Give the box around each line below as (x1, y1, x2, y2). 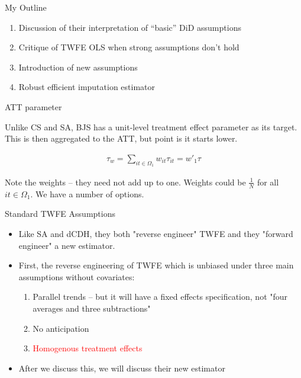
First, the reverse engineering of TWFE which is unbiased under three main (18, 259, 294, 271)
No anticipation (33, 322, 89, 334)
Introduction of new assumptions (18, 60, 138, 73)
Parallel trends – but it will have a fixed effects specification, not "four (33, 290, 288, 303)
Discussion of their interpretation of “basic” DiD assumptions (18, 21, 241, 33)
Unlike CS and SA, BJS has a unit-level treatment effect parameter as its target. (5, 120, 297, 133)
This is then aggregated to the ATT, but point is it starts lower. (5, 132, 238, 145)
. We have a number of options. (30, 187, 144, 200)
